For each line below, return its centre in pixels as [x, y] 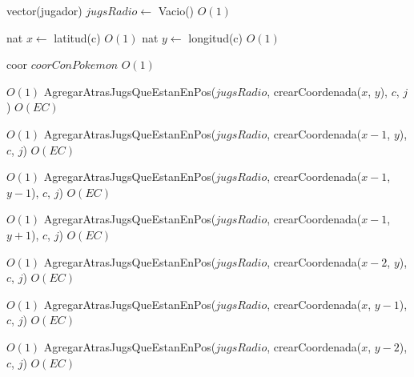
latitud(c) [77, 37]
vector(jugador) [44, 10]
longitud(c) [216, 37]
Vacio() [176, 10]
